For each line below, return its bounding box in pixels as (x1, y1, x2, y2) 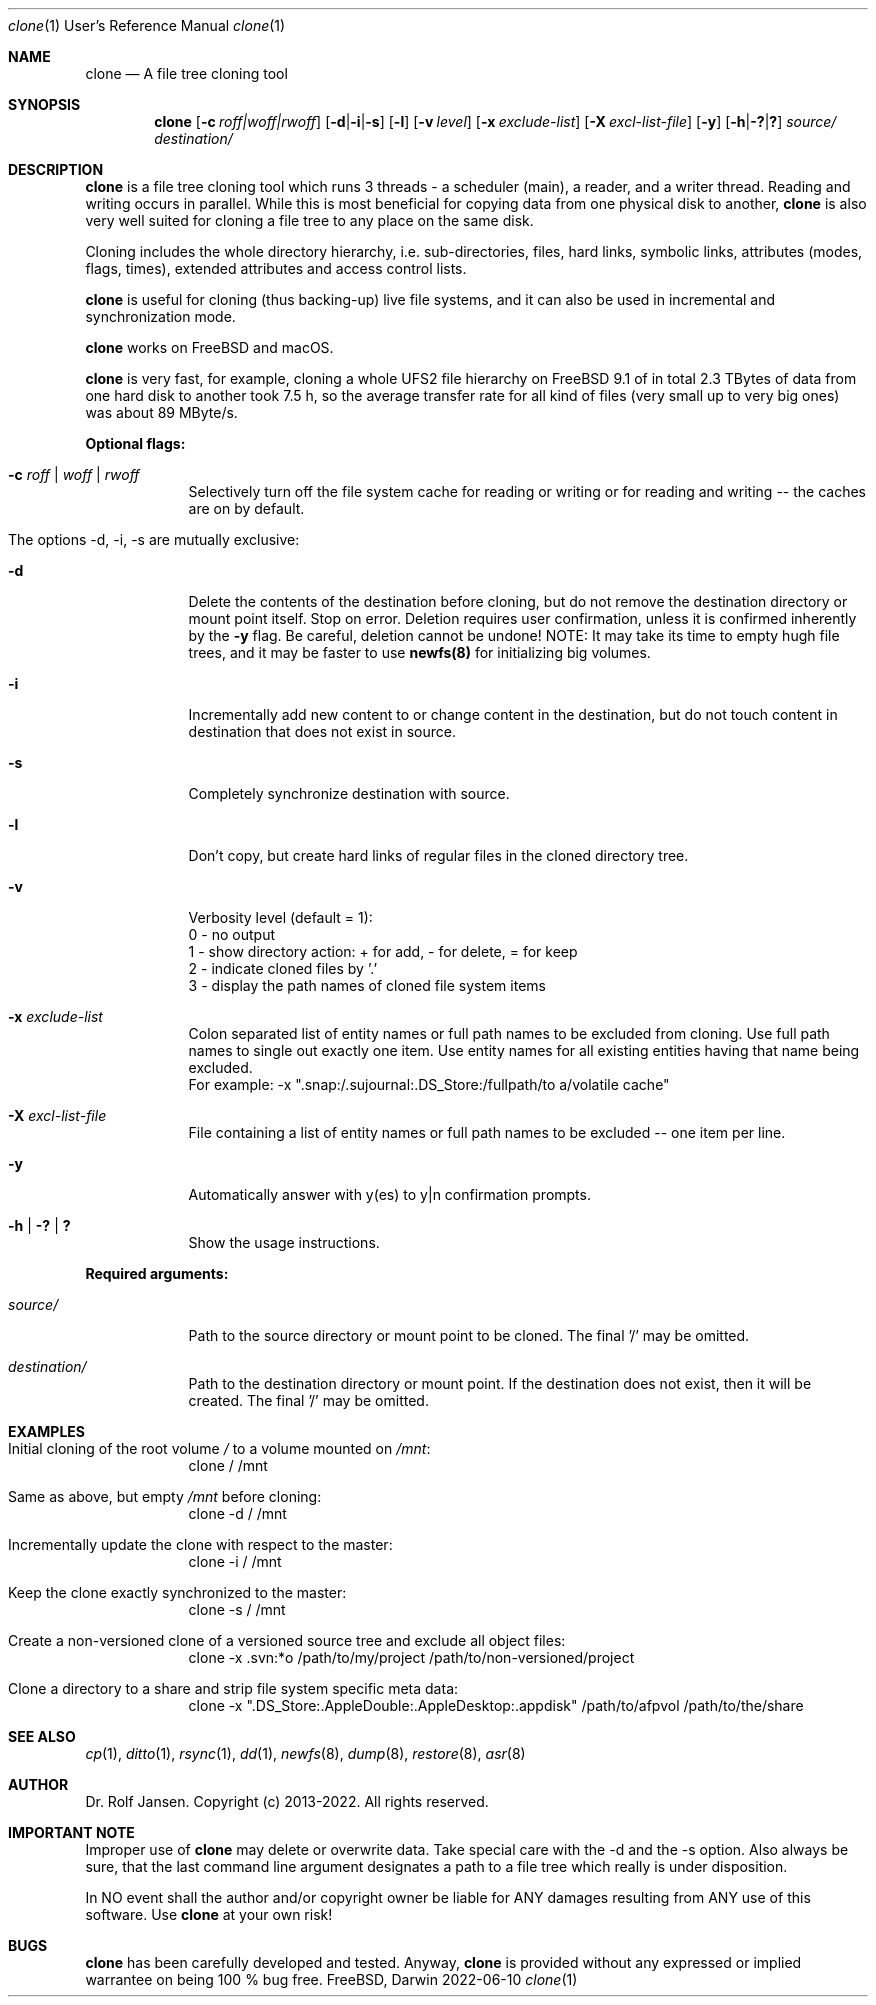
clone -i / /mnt (188, 1553, 282, 1570)
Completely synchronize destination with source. (188, 785, 510, 802)
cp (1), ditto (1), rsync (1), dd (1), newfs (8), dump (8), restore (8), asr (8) (85, 1745, 526, 1762)
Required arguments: (85, 1265, 229, 1282)
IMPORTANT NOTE (8, 1824, 135, 1841)
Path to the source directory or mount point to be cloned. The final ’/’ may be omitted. (188, 1327, 750, 1344)
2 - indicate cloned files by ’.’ (188, 960, 378, 977)
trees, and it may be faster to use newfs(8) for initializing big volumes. (188, 644, 651, 661)
